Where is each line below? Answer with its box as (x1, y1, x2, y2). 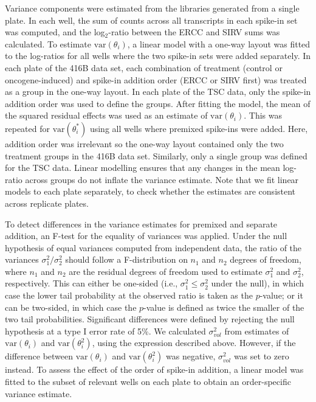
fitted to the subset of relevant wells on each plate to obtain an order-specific (5, 375, 291, 388)
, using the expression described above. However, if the (92, 336, 296, 349)
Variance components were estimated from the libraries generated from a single (5, 2, 300, 14)
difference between (5, 350, 74, 362)
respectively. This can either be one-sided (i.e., (5, 277, 178, 289)
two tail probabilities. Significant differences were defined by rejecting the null (5, 313, 295, 325)
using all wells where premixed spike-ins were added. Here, (89, 122, 308, 134)
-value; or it (259, 289, 303, 302)
